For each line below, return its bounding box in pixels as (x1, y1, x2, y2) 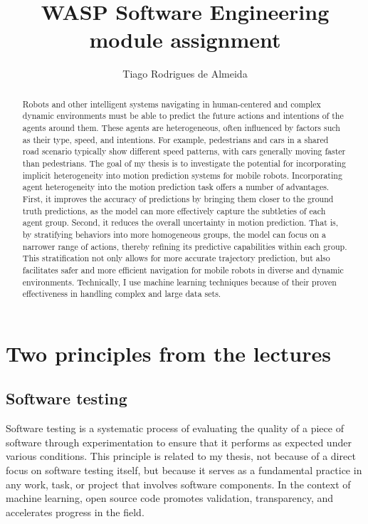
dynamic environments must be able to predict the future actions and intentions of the (22, 110, 344, 122)
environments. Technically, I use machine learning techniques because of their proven (22, 276, 337, 288)
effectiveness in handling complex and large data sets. (22, 288, 221, 300)
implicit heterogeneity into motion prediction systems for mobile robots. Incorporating (22, 169, 342, 181)
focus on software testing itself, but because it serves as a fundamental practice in (6, 463, 362, 478)
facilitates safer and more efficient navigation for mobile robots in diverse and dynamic (22, 263, 344, 276)
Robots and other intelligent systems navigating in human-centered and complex (22, 98, 321, 110)
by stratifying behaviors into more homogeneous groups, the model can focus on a (22, 228, 327, 240)
